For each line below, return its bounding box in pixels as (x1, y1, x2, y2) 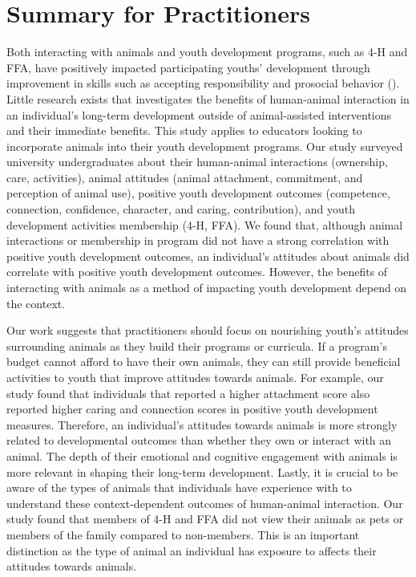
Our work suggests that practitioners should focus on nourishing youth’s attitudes (6, 322, 409, 339)
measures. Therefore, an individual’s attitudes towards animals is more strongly (6, 416, 398, 433)
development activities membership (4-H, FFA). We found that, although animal (6, 216, 403, 233)
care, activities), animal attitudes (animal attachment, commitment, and (6, 169, 363, 185)
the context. (6, 295, 66, 311)
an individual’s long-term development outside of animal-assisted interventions (6, 106, 392, 123)
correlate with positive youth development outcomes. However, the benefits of (6, 263, 388, 280)
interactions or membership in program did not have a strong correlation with (6, 232, 390, 249)
